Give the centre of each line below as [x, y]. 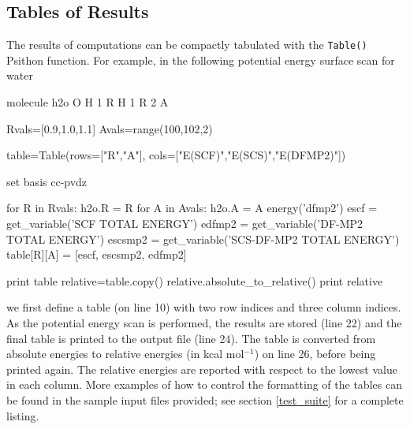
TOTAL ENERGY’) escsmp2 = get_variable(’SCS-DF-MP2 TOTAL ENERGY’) [203, 239]
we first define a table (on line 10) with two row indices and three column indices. [204, 307]
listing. [23, 415]
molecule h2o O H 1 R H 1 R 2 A [88, 102]
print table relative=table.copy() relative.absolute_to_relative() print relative [195, 280]
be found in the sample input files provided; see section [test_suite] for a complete [205, 399]
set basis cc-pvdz [47, 181]
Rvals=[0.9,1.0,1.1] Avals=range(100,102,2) [110, 128]
